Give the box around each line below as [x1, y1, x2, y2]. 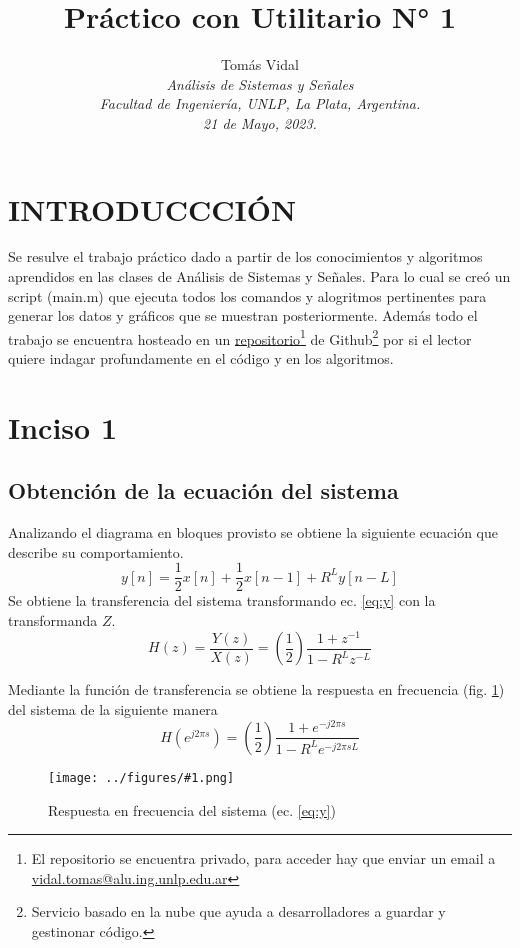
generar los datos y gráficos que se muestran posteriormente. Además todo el [8, 305, 478, 326]
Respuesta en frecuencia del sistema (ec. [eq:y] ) [48, 799, 336, 820]
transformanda [8, 610, 98, 631]
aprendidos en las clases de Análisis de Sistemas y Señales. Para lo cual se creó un [8, 266, 511, 287]
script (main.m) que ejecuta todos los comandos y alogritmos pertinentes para [8, 285, 487, 306]
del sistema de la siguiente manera [8, 698, 218, 719]
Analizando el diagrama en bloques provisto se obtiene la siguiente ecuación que [8, 522, 498, 543]
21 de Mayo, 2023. [203, 112, 317, 133]
